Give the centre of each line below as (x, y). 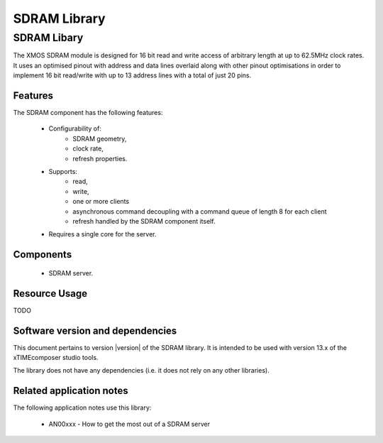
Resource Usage (50, 294)
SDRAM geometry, (100, 138)
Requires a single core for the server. (102, 234)
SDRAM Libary (48, 38)
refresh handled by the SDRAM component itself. (144, 221)
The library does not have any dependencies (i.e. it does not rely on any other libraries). (141, 371)
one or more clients (101, 202)
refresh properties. (100, 158)
